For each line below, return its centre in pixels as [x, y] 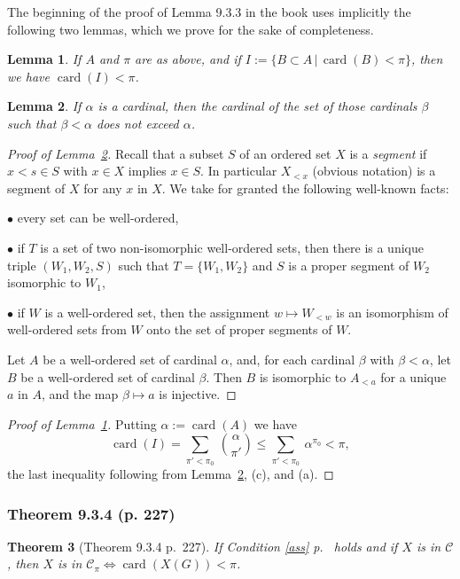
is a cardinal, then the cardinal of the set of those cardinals [257, 106]
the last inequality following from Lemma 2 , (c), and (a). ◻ [171, 474]
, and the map [80, 394]
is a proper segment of [349, 265]
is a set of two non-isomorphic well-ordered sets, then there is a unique [232, 247]
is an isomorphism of [392, 312]
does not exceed [138, 123]
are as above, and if [188, 59]
